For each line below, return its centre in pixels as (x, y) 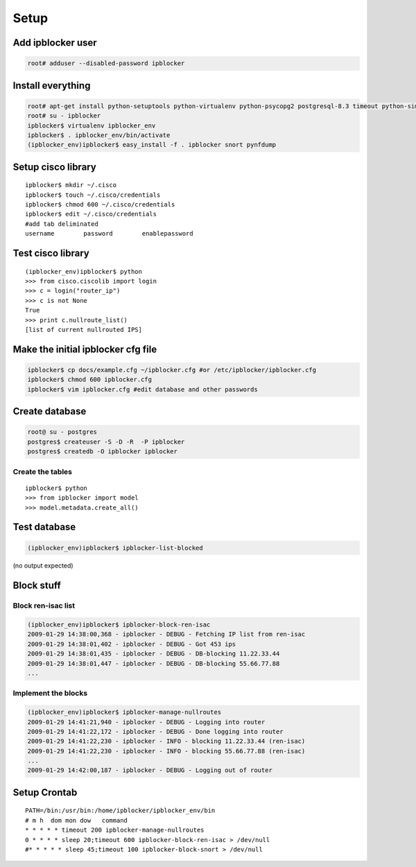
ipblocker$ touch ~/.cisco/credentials (93, 195)
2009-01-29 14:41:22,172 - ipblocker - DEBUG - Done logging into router (155, 732)
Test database (44, 527)
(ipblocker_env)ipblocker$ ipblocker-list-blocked (115, 548)
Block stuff (37, 586)
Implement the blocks (50, 693)
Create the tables (43, 471)
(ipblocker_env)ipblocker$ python (84, 271)
